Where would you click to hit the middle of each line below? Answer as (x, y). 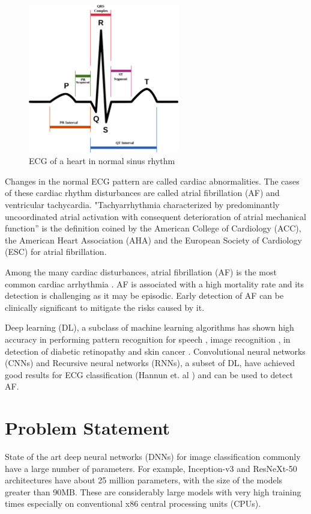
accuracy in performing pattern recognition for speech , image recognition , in (148, 339)
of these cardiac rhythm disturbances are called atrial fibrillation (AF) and (142, 193)
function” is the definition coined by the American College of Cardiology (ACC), (153, 228)
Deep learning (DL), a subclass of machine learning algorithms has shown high (149, 327)
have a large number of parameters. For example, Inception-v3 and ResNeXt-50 (151, 468)
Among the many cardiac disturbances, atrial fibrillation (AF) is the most (141, 272)
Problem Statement (87, 428)
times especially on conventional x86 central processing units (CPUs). (133, 503)
